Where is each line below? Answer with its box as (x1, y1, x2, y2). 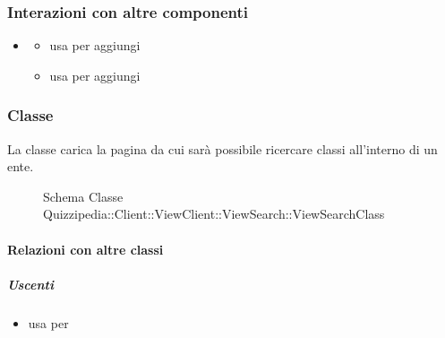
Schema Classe (43, 186, 124, 205)
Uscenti (7, 274, 54, 293)
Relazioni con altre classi (7, 239, 164, 258)
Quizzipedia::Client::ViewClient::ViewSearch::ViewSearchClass (43, 204, 385, 223)
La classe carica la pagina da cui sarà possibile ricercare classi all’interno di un (7, 139, 438, 158)
